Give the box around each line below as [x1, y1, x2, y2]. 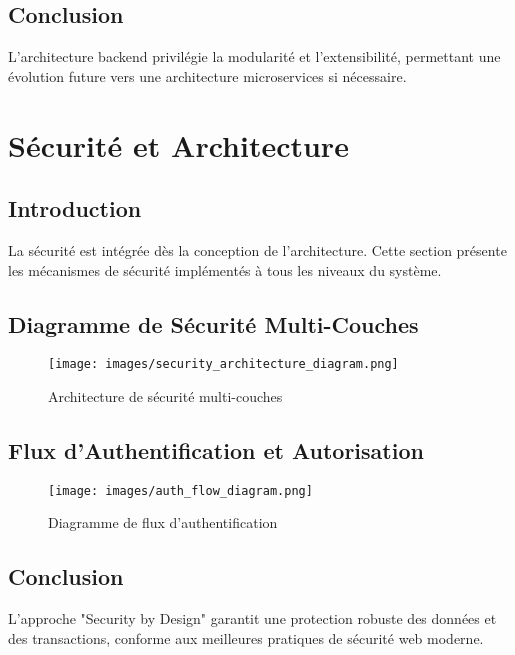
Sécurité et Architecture [8, 124, 349, 165]
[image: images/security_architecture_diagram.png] [48, 357, 399, 372]
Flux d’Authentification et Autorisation [8, 435, 424, 465]
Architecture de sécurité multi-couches [48, 386, 283, 407]
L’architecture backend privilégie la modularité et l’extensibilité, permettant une [8, 46, 501, 67]
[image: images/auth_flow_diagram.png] [48, 483, 313, 498]
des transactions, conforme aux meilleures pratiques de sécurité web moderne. [8, 627, 484, 648]
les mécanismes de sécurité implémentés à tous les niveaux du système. [8, 259, 442, 280]
